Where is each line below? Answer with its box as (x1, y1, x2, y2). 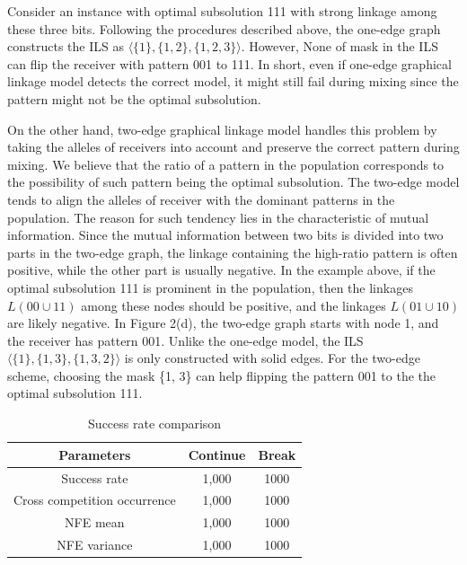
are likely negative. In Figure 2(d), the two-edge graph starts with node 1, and (7, 313, 439, 332)
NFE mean (65, 513, 125, 532)
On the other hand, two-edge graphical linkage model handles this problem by (7, 119, 437, 138)
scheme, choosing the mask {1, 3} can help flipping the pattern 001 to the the (7, 366, 436, 384)
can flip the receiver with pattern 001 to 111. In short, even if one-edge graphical (7, 54, 452, 73)
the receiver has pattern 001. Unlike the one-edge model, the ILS (7, 331, 364, 349)
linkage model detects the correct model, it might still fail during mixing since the (7, 72, 459, 91)
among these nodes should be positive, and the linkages (81, 296, 386, 314)
